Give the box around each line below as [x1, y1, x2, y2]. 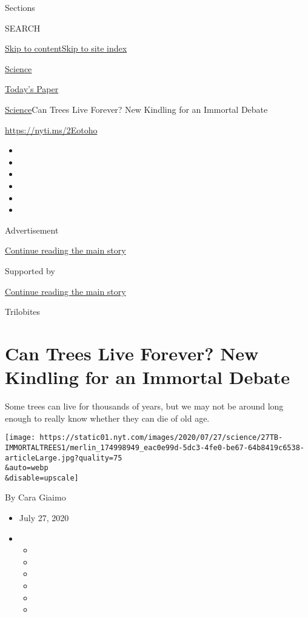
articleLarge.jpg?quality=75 [5, 453, 122, 462]
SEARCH [5, 21, 41, 34]
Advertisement [5, 223, 59, 236]
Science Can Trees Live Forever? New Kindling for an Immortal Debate [5, 103, 268, 115]
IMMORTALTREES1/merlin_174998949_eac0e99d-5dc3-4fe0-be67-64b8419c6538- [5, 443, 304, 452]
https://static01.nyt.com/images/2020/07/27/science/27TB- [39, 433, 283, 442]
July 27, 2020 [19, 511, 69, 524]
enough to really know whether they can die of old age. [5, 411, 210, 424]
